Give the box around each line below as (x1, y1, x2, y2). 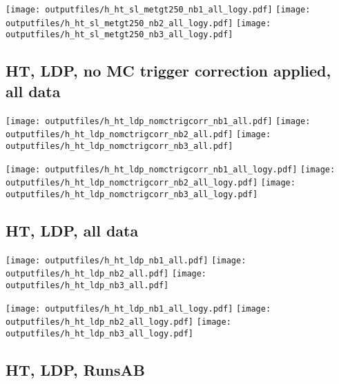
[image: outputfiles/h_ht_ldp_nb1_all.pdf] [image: (6, 255, 246, 265)
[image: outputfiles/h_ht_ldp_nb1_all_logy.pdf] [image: (6, 303, 271, 314)
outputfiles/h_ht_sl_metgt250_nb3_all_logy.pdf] (6, 30, 233, 40)
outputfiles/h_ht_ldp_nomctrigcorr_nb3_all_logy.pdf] (6, 189, 258, 199)
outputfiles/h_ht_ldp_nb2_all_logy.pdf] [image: (6, 317, 231, 327)
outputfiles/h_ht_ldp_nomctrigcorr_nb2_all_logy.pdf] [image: (6, 178, 296, 188)
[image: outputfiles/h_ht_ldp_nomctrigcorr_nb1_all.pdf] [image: (6, 116, 311, 126)
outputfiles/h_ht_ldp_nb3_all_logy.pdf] (6, 328, 194, 338)
